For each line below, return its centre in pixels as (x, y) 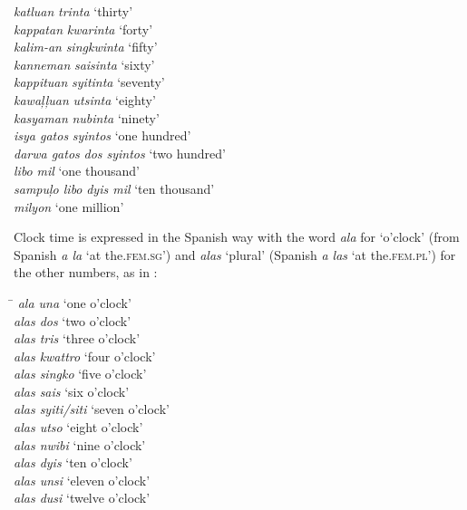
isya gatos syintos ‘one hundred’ (102, 135)
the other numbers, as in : (86, 272)
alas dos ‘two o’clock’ (73, 320)
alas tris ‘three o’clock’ (77, 338)
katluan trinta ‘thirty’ (73, 11)
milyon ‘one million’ (69, 206)
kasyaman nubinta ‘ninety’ (87, 117)
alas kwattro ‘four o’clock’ (85, 356)
